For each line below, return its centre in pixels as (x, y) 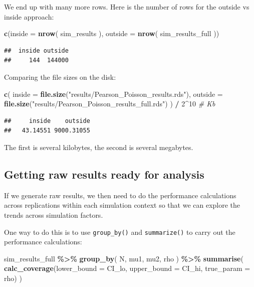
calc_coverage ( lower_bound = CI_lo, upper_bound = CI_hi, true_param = (127, 268)
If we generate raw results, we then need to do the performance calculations (120, 195)
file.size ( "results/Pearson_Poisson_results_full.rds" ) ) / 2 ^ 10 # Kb (110, 104)
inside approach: (29, 16)
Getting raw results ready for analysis (104, 174)
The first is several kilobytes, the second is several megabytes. (99, 147)
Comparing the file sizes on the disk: (60, 77)
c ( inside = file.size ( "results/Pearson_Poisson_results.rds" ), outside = (113, 94)
